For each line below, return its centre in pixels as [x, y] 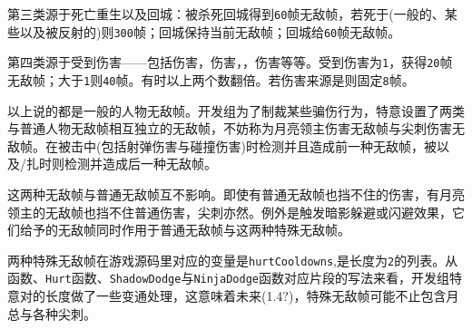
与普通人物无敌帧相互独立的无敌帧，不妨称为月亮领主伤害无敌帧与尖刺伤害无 [236, 128]
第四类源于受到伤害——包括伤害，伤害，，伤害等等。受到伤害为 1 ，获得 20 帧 [230, 62]
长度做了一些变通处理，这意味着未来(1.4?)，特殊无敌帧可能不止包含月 [252, 296]
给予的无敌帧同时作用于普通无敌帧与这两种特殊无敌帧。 [185, 230]
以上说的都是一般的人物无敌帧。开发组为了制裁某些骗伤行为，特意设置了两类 [236, 110]
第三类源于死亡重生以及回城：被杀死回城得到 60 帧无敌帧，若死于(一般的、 [226, 14]
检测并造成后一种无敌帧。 [140, 164]
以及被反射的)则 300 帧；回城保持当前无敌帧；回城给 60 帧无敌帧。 [210, 31]
